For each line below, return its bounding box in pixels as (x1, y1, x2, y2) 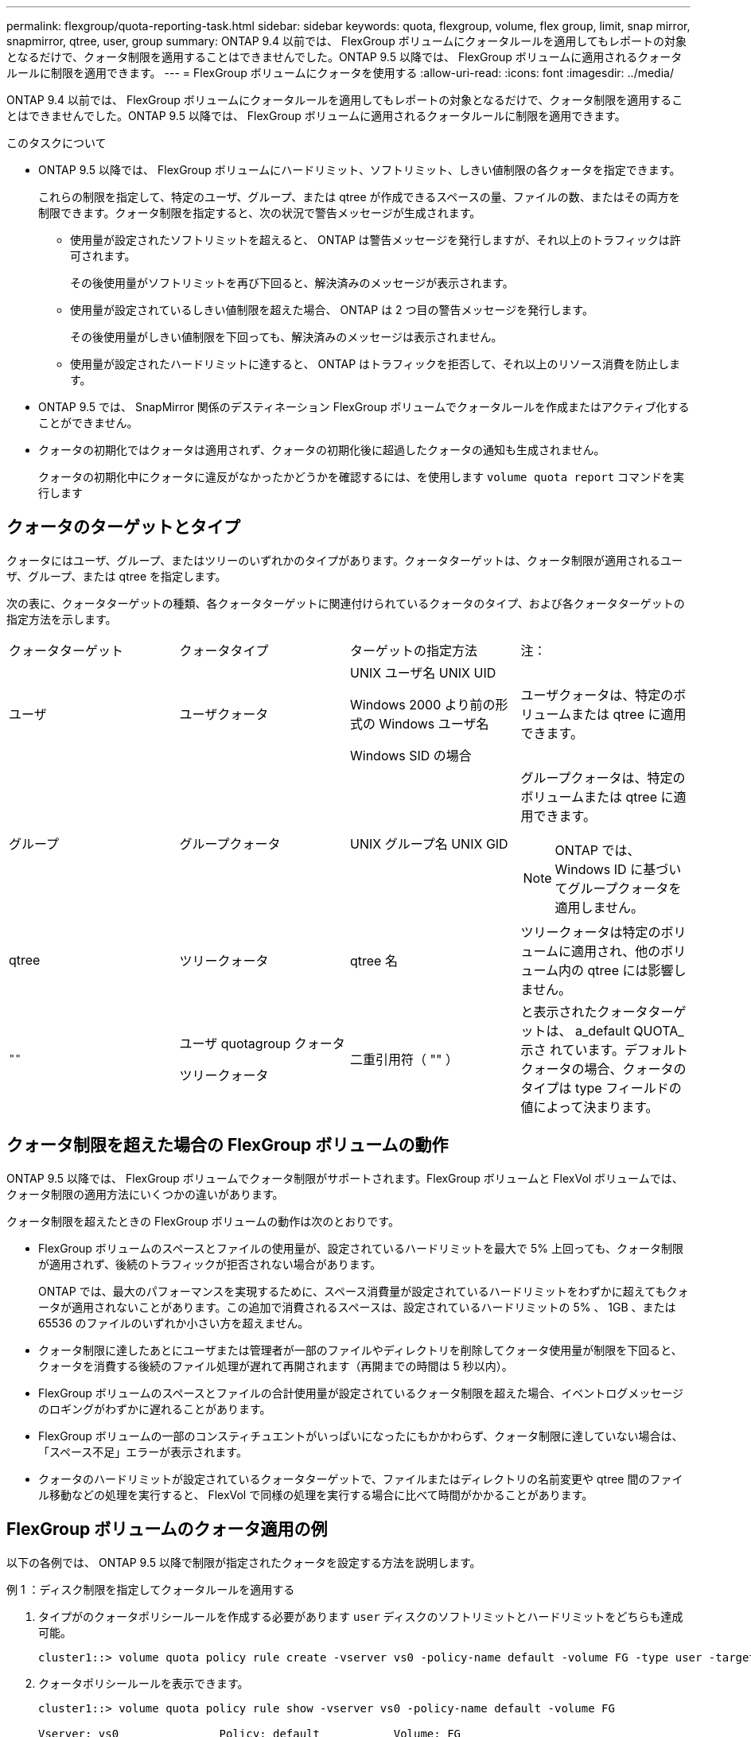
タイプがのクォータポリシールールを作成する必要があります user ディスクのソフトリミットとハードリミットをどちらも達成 (38, 1609, 683, 1623)
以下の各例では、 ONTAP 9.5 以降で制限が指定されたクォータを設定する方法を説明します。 (6, 1555, 481, 1569)
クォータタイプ (179, 642, 269, 659)
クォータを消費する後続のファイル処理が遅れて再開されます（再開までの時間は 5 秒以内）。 (38, 1358, 513, 1373)
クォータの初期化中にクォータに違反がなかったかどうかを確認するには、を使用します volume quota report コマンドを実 (38, 470, 685, 484)
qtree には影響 (587, 962, 674, 978)
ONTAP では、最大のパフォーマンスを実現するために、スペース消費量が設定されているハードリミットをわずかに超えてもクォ (38, 1284, 689, 1298)
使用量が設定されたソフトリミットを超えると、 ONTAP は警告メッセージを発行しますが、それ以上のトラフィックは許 (70, 233, 681, 247)
